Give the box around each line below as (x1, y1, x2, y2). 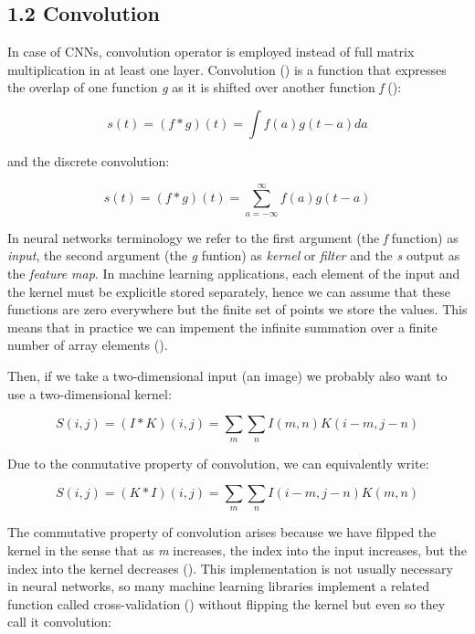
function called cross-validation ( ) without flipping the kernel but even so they (7, 594, 446, 613)
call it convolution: (7, 612, 111, 631)
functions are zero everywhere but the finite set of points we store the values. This (7, 300, 468, 319)
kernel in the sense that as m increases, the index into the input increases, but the (7, 541, 467, 560)
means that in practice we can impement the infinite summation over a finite (7, 317, 438, 336)
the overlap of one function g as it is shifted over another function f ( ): (7, 78, 402, 97)
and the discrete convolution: (7, 151, 170, 170)
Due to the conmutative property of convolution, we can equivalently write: (7, 453, 429, 472)
